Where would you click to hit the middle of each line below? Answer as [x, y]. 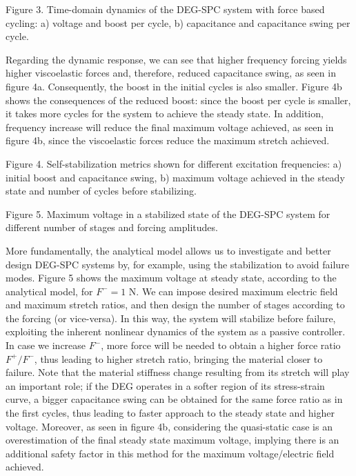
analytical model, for [49, 291]
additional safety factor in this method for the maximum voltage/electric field [170, 453]
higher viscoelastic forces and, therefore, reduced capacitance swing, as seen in [171, 73]
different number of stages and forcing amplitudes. [112, 227]
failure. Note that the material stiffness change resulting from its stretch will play [178, 372]
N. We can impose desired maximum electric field [233, 291]
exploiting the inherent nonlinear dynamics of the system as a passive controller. [176, 331]
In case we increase [46, 345]
